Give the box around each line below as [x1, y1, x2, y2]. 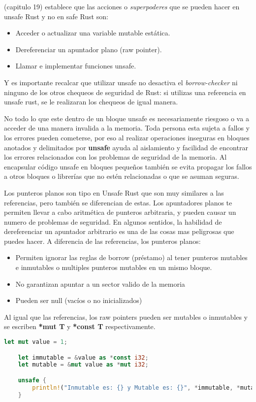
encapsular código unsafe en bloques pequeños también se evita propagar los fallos [4, 161, 252, 171]
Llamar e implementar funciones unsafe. [15, 61, 136, 71]
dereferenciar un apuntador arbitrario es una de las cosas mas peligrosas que [4, 226, 234, 236]
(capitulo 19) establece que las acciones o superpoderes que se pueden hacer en [4, 1, 240, 11]
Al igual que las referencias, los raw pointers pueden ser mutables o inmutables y [4, 311, 248, 322]
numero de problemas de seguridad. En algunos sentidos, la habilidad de [4, 216, 222, 227]
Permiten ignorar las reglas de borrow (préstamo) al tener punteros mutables [15, 252, 248, 263]
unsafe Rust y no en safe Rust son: [4, 11, 108, 21]
